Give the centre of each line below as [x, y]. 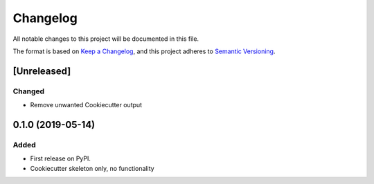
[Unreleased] [42, 71]
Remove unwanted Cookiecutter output [86, 105]
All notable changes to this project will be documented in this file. [106, 39]
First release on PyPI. [61, 158]
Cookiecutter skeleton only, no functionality [92, 168]
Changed [29, 91]
